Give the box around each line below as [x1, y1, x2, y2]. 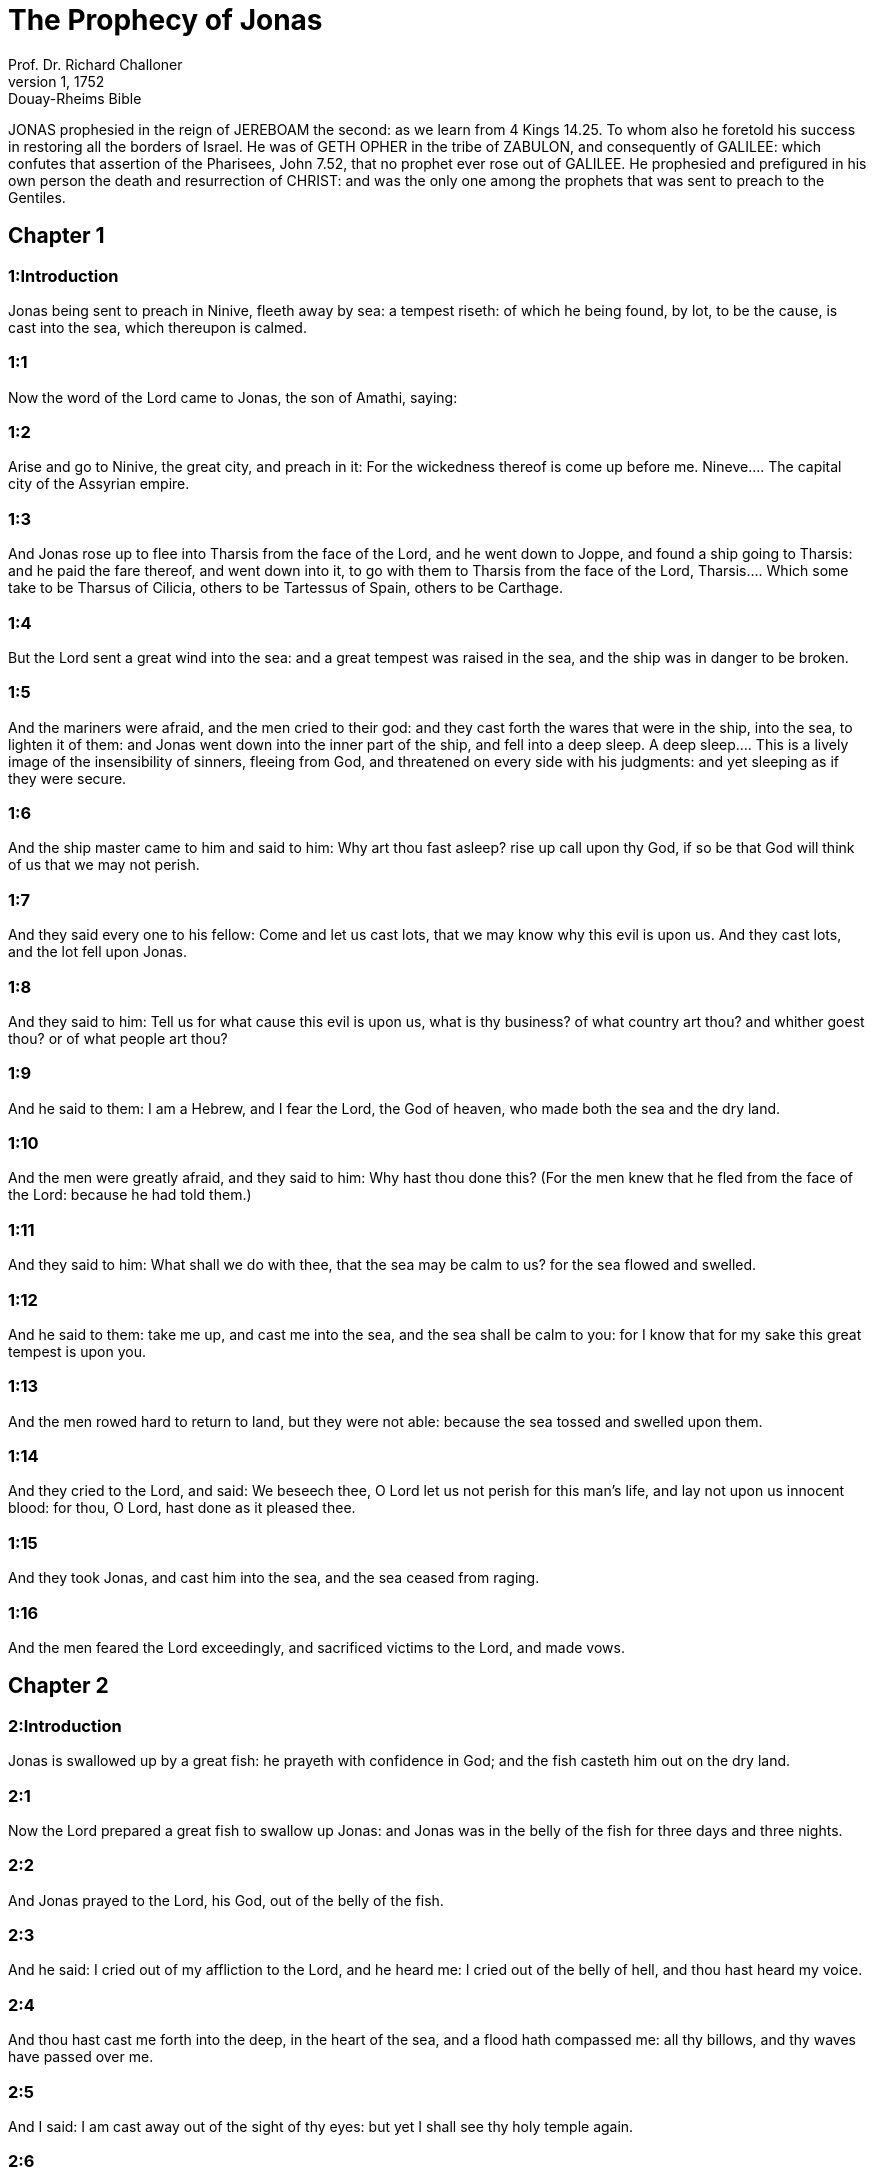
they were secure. [8, 769, 127, 787]
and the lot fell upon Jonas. [8, 943, 187, 961]
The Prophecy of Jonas [8, 3, 323, 37]
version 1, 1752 [8, 72, 105, 90]
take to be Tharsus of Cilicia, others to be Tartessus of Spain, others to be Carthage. [8, 579, 564, 597]
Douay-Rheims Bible [8, 89, 142, 107]
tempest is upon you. [8, 1342, 146, 1360]
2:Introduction [8, 1715, 122, 1736]
